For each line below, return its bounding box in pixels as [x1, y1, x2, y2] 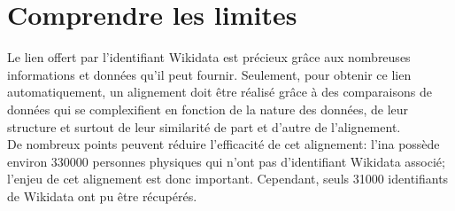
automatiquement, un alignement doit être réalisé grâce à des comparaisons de [7, 82, 432, 101]
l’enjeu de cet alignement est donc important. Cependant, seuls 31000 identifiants [7, 169, 449, 188]
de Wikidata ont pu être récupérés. [7, 186, 197, 205]
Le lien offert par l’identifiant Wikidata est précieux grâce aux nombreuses [7, 48, 411, 66]
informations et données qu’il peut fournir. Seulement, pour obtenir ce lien [7, 65, 412, 83]
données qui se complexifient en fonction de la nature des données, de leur [7, 99, 409, 118]
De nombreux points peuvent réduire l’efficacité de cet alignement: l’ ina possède [7, 135, 440, 153]
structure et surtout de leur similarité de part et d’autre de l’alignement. [7, 117, 401, 136]
